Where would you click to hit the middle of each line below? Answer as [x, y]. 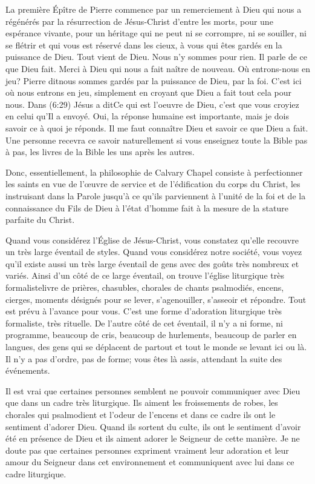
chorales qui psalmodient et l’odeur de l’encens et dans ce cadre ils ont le [141, 414]
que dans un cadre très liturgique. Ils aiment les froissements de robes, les [142, 403]
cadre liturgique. [36, 473]
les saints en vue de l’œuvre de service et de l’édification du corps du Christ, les [153, 184]
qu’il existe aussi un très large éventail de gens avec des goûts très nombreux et [152, 263]
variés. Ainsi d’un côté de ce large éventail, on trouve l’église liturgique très [145, 275]
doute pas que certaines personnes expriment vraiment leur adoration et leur [147, 450]
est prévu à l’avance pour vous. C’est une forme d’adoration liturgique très [144, 311]
